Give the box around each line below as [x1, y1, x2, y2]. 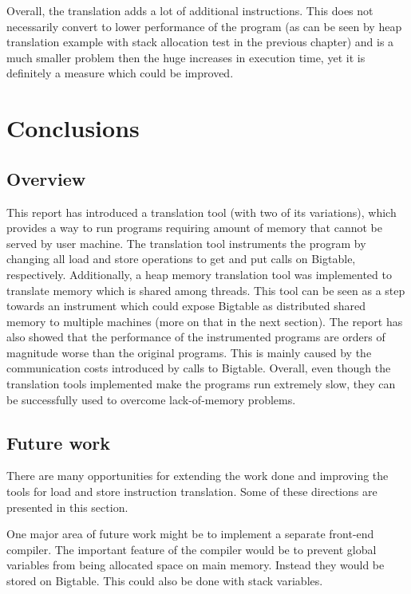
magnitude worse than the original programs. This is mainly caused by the [6, 344, 372, 360]
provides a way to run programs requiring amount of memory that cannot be [6, 219, 383, 236]
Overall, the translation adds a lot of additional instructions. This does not [6, 2, 373, 18]
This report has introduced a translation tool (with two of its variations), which [6, 203, 397, 220]
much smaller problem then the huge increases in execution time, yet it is [6, 49, 366, 65]
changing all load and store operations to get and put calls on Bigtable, [6, 250, 356, 267]
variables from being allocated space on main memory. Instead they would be [6, 557, 385, 573]
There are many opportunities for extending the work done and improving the [6, 467, 389, 484]
